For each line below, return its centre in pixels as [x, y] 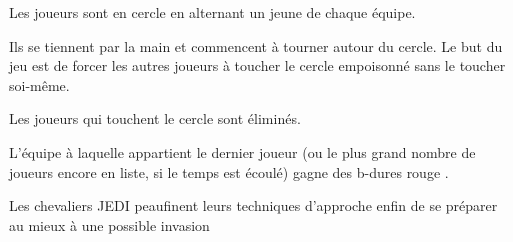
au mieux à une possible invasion [109, 224]
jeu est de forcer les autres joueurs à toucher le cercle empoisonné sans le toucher [257, 65]
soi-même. [39, 84]
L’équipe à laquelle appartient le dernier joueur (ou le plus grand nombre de [242, 151]
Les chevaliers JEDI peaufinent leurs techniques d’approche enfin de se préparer [253, 205]
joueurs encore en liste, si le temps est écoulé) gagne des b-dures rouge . [229, 171]
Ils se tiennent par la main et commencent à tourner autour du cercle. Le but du [256, 45]
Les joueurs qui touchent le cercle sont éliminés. [155, 118]
